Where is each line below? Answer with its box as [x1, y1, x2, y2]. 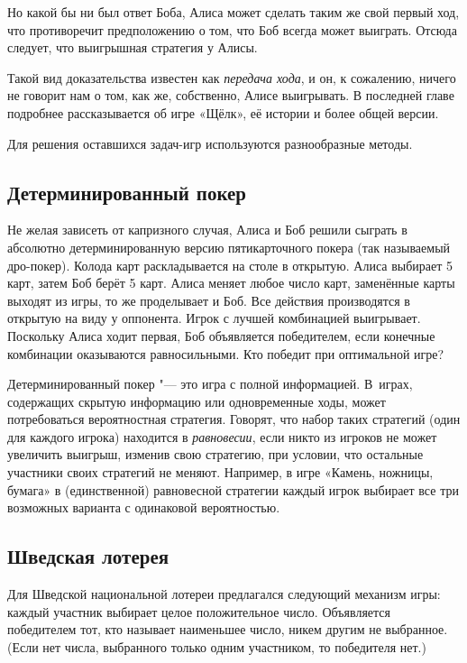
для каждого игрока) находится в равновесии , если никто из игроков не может [7, 427, 437, 446]
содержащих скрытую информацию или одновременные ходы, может [7, 391, 386, 410]
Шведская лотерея [7, 542, 169, 570]
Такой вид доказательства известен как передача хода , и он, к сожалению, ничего [7, 68, 456, 87]
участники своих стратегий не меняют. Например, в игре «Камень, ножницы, [7, 463, 434, 482]
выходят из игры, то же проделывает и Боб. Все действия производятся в [7, 290, 410, 309]
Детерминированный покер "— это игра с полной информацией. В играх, [7, 374, 413, 393]
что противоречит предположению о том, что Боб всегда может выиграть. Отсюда [7, 20, 457, 39]
